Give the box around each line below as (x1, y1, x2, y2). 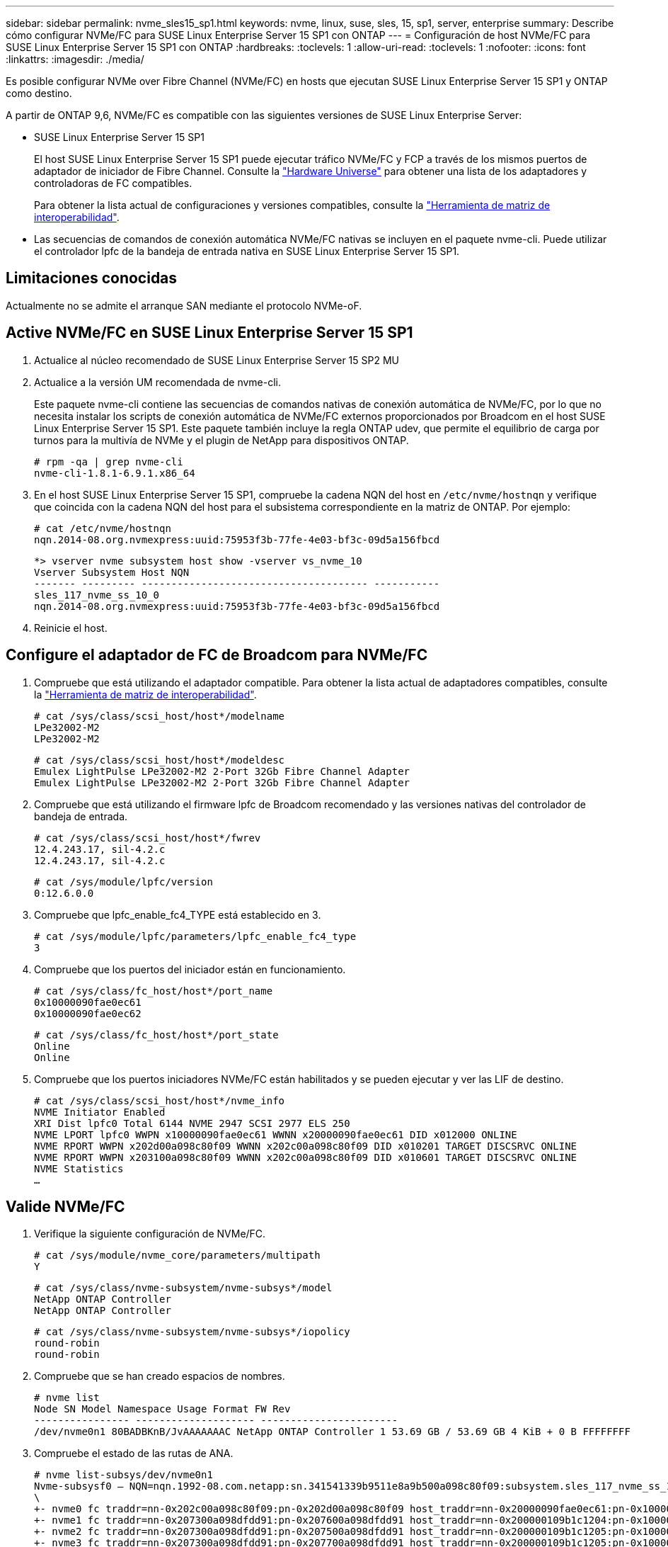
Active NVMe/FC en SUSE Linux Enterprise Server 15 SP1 (6, 324, 413, 342)
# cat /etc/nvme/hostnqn (34, 522, 171, 534)
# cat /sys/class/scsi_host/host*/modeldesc (34, 754, 285, 766)
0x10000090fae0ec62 (34, 1007, 142, 1019)
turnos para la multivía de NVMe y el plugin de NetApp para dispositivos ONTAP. (34, 433, 409, 446)
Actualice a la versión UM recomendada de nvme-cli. (34, 375, 282, 388)
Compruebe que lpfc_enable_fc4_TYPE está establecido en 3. (34, 908, 321, 921)
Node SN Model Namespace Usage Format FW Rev (34, 1403, 291, 1415)
